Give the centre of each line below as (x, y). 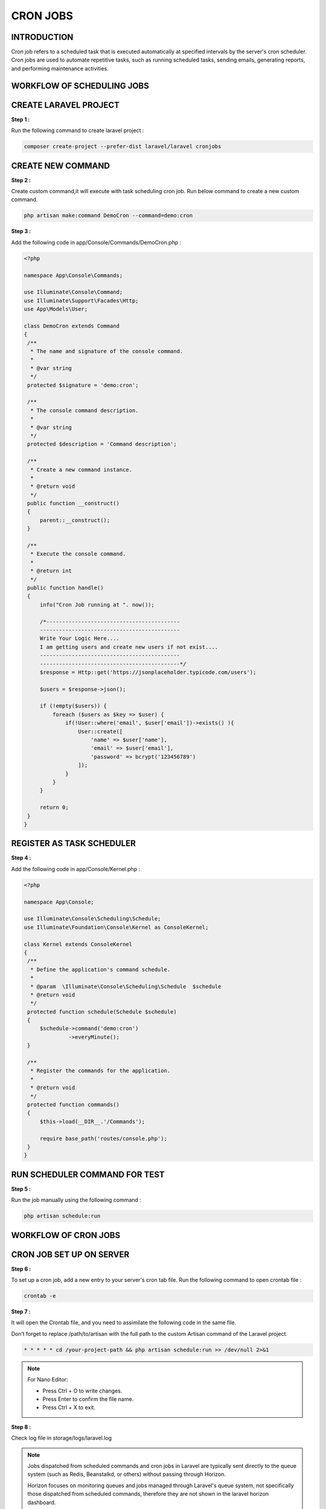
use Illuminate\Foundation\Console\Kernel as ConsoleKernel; (116, 927)
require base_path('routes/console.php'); (103, 1138)
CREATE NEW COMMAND (60, 166)
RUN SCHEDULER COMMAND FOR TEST (88, 1174)
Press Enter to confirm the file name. (88, 1399)
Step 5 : (21, 1188)
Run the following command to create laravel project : (78, 130)
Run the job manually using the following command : (76, 1200)
